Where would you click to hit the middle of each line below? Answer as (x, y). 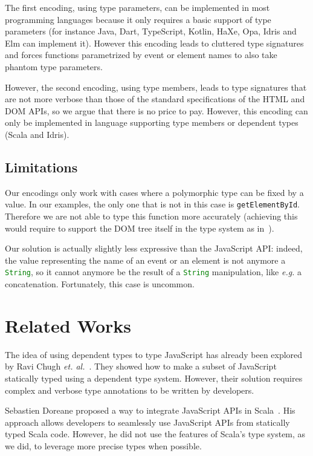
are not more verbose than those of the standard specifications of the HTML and (155, 99)
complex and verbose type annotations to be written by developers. (130, 390)
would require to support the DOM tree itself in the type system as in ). (140, 228)
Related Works (68, 325)
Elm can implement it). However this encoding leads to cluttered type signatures (154, 43)
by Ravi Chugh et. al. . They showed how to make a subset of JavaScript (141, 366)
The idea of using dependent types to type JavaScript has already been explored (154, 354)
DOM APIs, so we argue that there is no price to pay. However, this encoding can (156, 110)
